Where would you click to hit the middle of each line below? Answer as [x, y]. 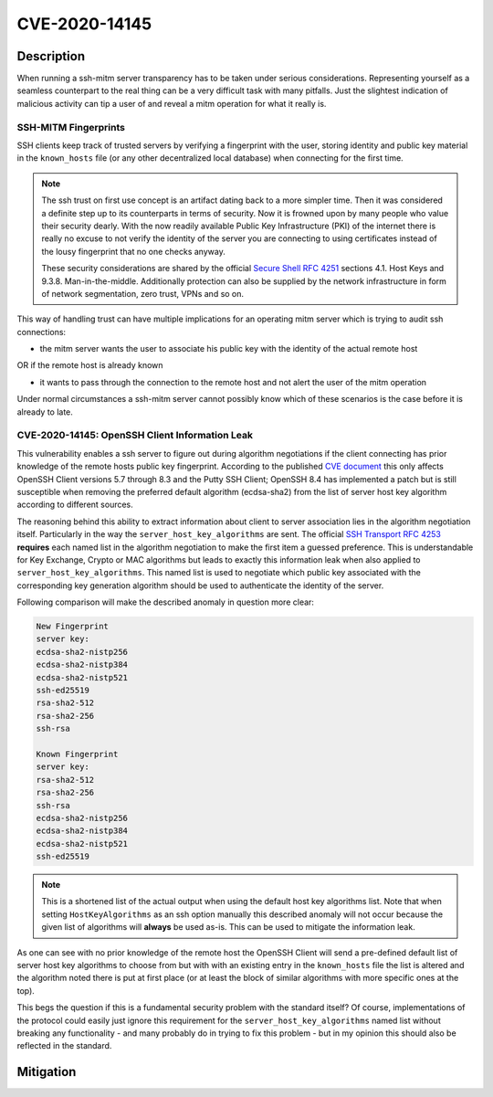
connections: [42, 332]
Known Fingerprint [77, 754]
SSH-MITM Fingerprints [71, 127]
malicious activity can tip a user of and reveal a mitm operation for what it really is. [172, 103]
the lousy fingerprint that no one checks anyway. [133, 251]
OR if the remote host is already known [90, 365]
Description [51, 56]
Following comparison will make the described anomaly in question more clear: [166, 602]
